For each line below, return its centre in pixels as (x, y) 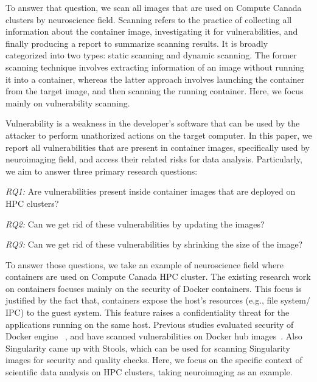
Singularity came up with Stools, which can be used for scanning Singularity (148, 348)
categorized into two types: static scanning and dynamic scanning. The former (151, 55)
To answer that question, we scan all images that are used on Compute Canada (154, 7)
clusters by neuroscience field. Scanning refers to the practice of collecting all (149, 19)
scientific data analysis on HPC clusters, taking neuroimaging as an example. (149, 372)
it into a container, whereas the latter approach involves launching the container (155, 79)
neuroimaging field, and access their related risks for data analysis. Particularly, (154, 159)
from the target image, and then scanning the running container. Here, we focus (155, 91)
